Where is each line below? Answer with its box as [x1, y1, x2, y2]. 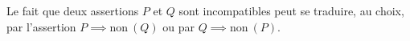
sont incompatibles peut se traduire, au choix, [178, 2, 404, 18]
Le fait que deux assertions [6, 2, 139, 18]
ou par [162, 18, 195, 35]
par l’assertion [6, 18, 76, 35]
